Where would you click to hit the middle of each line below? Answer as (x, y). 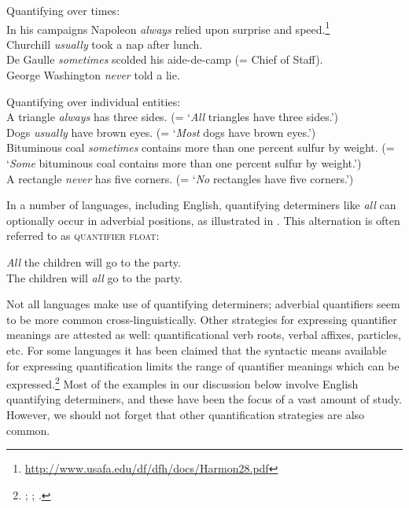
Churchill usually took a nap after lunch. (105, 44)
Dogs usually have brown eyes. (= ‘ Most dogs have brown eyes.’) (161, 132)
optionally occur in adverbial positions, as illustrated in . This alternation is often (203, 220)
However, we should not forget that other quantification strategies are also (186, 414)
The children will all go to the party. (94, 277)
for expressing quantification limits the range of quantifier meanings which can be (203, 365)
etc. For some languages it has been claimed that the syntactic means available (197, 350)
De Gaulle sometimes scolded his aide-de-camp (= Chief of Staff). (165, 59)
